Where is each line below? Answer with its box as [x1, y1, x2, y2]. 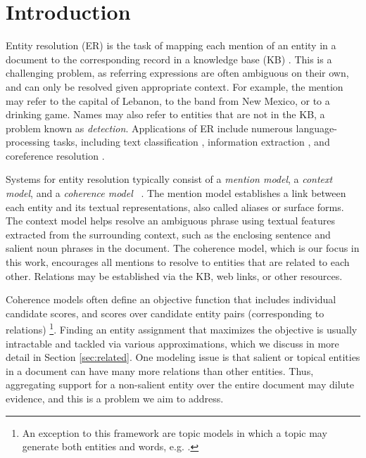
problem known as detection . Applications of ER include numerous [6, 120, 293, 135]
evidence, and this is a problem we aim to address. [6, 391, 224, 406]
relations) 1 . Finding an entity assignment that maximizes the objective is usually [6, 320, 358, 337]
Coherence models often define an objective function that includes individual [6, 292, 336, 307]
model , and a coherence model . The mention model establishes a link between [6, 186, 346, 201]
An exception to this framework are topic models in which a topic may [22, 425, 327, 440]
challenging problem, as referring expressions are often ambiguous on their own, [6, 65, 349, 80]
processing [6, 134, 50, 149]
